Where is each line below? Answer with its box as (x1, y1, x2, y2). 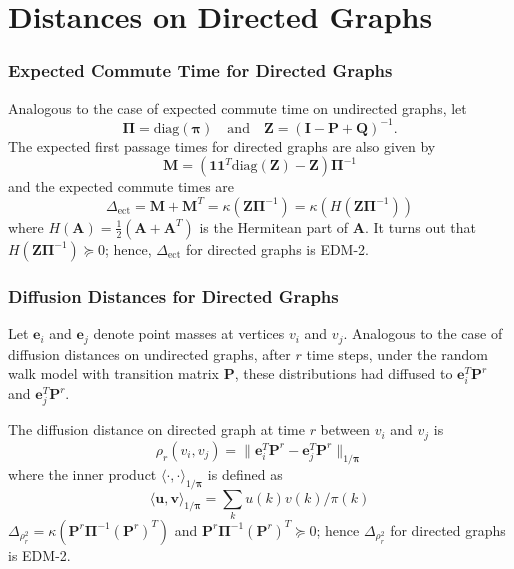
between (320, 419, 370, 440)
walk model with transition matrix (8, 363, 219, 384)
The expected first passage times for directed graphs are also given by (8, 135, 436, 156)
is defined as (207, 463, 283, 484)
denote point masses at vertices (93, 323, 285, 344)
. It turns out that (365, 216, 476, 237)
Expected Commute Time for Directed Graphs (8, 58, 393, 83)
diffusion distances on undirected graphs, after (8, 343, 291, 364)
